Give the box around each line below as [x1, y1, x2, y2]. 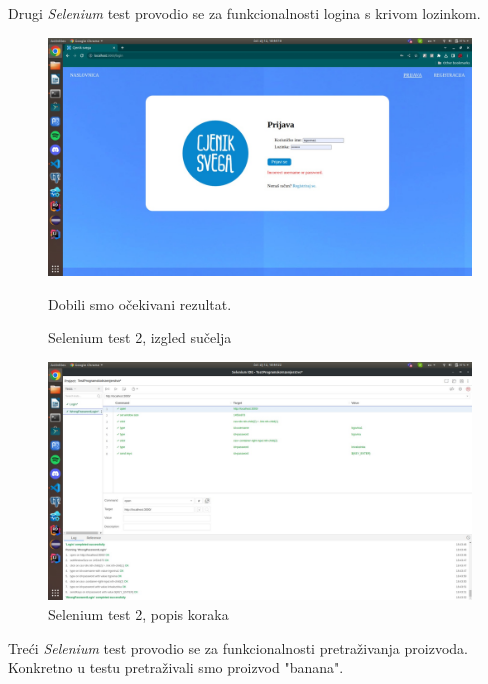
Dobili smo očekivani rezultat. [48, 293, 232, 314]
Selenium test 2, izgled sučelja [48, 327, 232, 348]
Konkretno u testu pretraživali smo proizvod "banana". [8, 657, 344, 678]
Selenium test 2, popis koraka [48, 603, 229, 624]
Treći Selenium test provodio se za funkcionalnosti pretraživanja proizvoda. [8, 637, 468, 658]
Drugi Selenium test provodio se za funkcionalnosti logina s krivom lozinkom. [8, 3, 481, 23]
